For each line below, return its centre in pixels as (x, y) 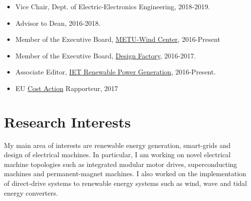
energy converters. (31, 192)
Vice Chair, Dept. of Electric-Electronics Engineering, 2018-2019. (113, 6)
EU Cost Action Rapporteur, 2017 (67, 88)
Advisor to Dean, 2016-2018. (58, 23)
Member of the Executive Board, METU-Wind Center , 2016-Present (118, 39)
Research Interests (67, 121)
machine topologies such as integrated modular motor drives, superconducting (121, 164)
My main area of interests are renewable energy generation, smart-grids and (117, 145)
